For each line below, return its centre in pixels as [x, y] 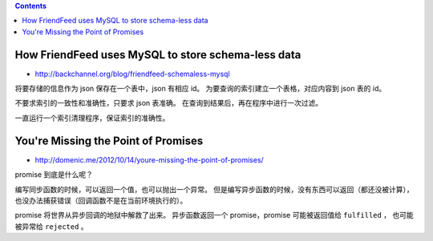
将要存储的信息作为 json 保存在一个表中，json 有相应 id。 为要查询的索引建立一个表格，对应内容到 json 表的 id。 [200, 89]
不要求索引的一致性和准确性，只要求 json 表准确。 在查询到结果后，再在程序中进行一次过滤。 [169, 103]
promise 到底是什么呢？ [54, 175]
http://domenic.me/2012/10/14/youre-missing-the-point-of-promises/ [149, 159]
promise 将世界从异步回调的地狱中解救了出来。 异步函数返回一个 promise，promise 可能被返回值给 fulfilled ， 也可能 [214, 215]
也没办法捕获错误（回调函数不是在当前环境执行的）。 [101, 200]
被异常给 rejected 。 [51, 226]
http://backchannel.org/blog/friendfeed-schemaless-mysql [132, 74]
